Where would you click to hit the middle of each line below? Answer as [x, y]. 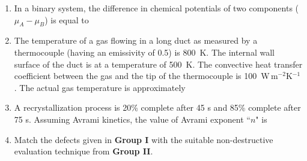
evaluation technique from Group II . [84, 151]
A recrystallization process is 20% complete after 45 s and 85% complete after [157, 107]
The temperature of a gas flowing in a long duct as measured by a [136, 40]
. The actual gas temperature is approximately [100, 87]
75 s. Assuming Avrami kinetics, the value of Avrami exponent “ [132, 119]
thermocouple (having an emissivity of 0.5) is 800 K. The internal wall [144, 52]
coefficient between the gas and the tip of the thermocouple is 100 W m [146, 76]
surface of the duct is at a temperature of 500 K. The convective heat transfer [158, 64]
